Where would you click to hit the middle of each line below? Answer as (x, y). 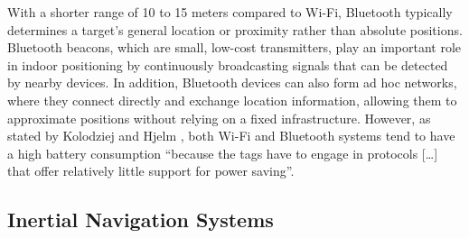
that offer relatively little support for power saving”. (151, 171)
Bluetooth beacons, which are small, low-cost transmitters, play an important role (234, 47)
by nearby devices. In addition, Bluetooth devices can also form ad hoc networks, (232, 82)
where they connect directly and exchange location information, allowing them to (232, 100)
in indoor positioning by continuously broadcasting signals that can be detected (228, 64)
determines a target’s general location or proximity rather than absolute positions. (235, 29)
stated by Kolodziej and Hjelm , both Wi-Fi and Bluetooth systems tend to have (231, 136)
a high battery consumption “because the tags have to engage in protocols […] (223, 153)
